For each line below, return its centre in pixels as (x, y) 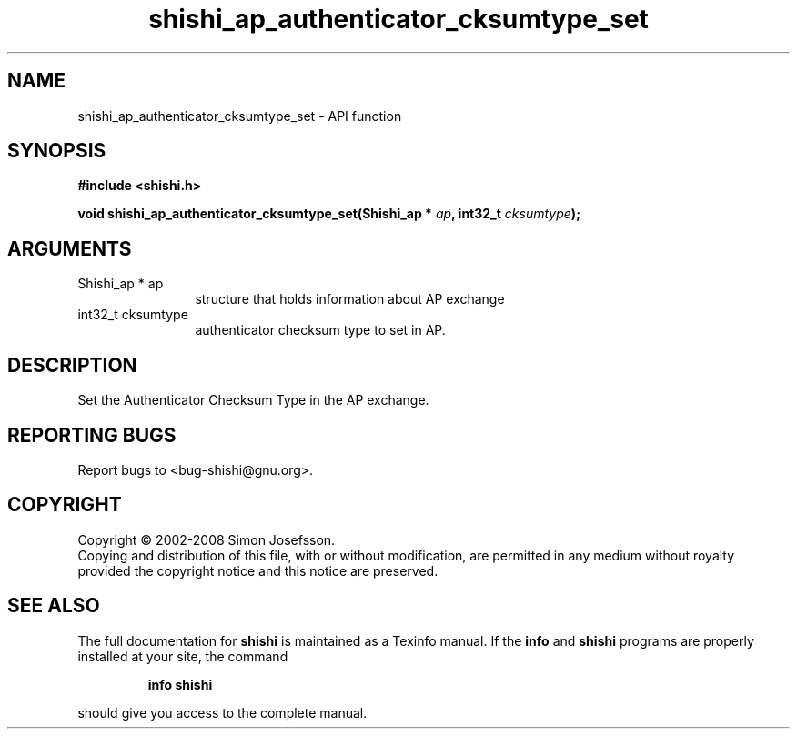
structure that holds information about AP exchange (350, 299)
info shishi (180, 684)
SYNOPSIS (57, 151)
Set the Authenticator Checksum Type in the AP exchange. (253, 400)
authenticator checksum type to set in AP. (320, 330)
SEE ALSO (54, 606)
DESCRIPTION (72, 365)
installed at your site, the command (183, 656)
